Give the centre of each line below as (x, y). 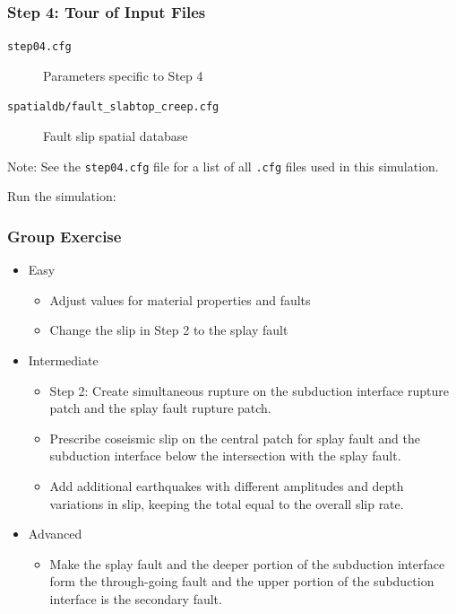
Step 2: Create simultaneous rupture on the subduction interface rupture (249, 390)
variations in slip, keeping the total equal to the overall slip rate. (227, 503)
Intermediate (63, 360)
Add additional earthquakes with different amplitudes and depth (227, 485)
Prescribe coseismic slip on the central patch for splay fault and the (235, 438)
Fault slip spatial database (116, 136)
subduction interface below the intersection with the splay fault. (225, 456)
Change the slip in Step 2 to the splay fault (169, 330)
